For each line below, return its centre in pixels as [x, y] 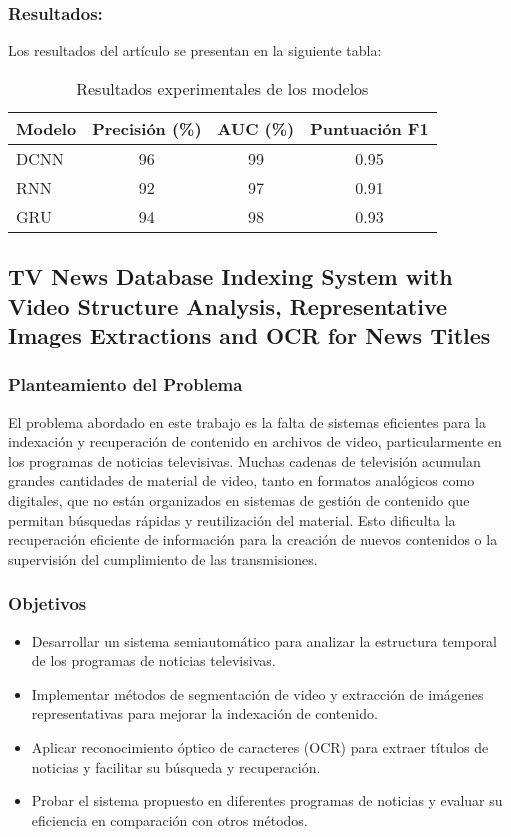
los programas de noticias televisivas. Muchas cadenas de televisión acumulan [244, 460]
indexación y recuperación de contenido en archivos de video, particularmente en [255, 441]
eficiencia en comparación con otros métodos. [169, 819]
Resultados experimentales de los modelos [222, 88]
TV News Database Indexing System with [230, 276]
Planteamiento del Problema [125, 384]
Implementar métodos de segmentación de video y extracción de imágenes [257, 693]
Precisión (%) [147, 128]
